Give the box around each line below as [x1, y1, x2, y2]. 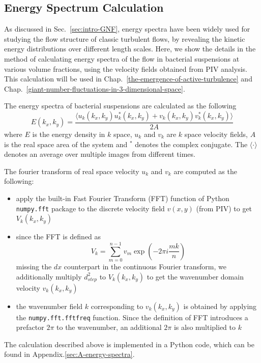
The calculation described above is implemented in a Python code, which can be [4, 339, 254, 349]
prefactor [16, 322, 44, 332]
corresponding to [91, 300, 143, 311]
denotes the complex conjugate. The [135, 138, 248, 149]
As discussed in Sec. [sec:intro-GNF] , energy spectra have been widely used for [4, 23, 250, 34]
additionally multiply [16, 271, 82, 282]
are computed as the [173, 165, 237, 176]
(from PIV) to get [196, 203, 252, 213]
